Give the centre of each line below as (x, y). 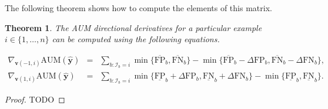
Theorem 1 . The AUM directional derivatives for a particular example (133, 27)
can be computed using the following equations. (136, 39)
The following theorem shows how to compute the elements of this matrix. (138, 8)
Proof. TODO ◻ (35, 99)
